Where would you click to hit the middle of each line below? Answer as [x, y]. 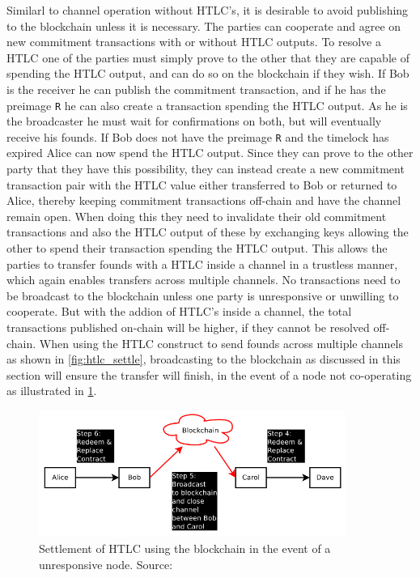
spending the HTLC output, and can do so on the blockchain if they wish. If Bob [208, 73]
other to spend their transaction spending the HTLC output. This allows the [197, 248]
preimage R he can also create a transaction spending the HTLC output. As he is [207, 105]
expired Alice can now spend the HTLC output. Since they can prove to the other [210, 153]
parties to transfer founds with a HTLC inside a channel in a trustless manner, [202, 263]
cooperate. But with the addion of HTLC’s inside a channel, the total [179, 311]
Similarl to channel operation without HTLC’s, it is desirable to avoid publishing [208, 10]
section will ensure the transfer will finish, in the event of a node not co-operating [209, 374]
